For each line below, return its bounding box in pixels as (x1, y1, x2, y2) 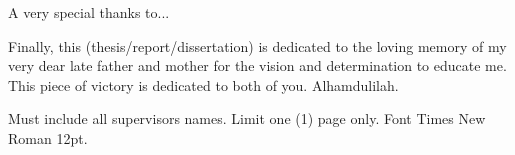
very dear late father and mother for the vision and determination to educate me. (8, 55, 507, 76)
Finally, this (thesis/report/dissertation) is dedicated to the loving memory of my (8, 35, 507, 56)
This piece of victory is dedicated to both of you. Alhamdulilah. (8, 74, 399, 95)
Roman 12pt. (8, 127, 88, 148)
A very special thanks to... (8, 2, 170, 22)
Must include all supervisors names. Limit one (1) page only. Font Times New (8, 108, 486, 129)
